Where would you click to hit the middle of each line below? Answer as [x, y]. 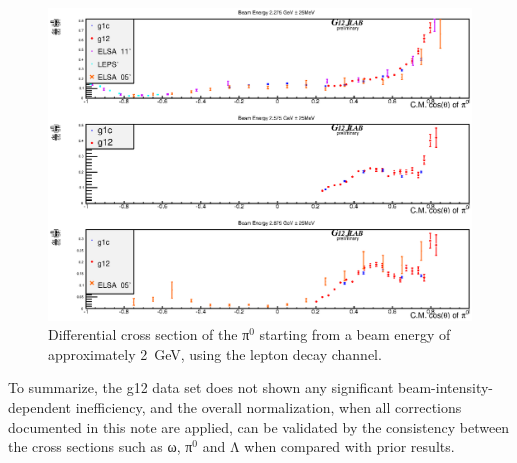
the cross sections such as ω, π [100, 446]
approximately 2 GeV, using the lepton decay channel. [215, 353]
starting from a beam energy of [355, 334]
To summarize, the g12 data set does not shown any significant [201, 387]
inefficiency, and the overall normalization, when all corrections [268, 406]
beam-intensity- [446, 387]
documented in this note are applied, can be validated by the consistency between [259, 426]
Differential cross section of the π [149, 334]
